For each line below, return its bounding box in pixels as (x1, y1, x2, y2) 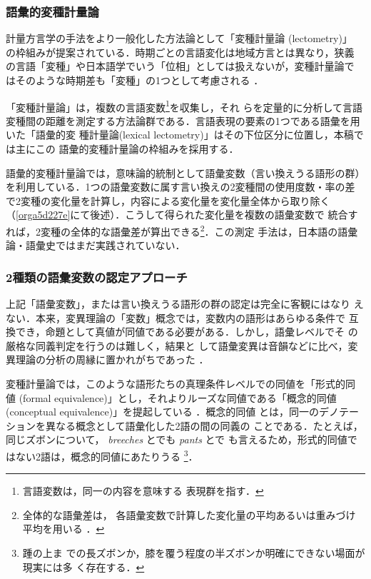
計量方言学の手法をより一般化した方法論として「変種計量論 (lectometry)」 (6, 31, 352, 46)
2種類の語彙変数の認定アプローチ (6, 268, 188, 286)
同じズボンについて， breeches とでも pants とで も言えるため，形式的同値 (6, 432, 347, 447)
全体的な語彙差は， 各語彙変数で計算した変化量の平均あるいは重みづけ (22, 507, 356, 522)
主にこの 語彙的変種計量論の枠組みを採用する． (15, 141, 239, 156)
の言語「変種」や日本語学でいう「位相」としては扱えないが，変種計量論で (6, 59, 355, 74)
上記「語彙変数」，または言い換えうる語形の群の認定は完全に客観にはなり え (6, 296, 364, 311)
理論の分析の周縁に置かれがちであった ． (15, 352, 209, 367)
